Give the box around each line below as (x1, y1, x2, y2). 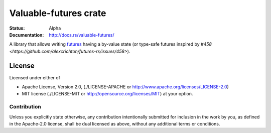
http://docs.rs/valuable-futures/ (49, 32, 114, 38)
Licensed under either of (9, 74, 60, 80)
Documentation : (9, 32, 44, 38)
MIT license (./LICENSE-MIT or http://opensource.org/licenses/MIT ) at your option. (22, 91, 193, 97)
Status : (9, 25, 25, 31)
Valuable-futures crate (9, 8, 106, 19)
